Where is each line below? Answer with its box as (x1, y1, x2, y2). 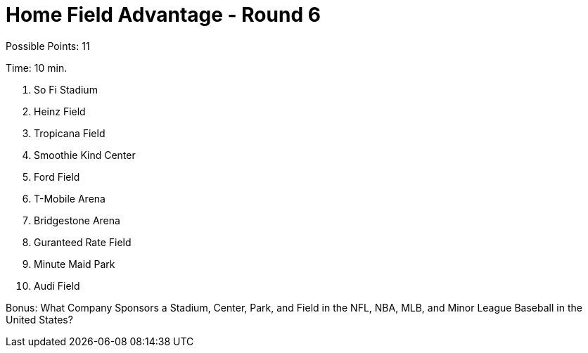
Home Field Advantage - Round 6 (6, 3, 321, 27)
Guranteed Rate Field (34, 236, 132, 248)
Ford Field (34, 170, 80, 183)
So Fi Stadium (34, 83, 98, 96)
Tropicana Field (34, 127, 106, 139)
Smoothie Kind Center (34, 148, 136, 161)
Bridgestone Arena (34, 214, 120, 226)
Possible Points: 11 (6, 39, 90, 52)
